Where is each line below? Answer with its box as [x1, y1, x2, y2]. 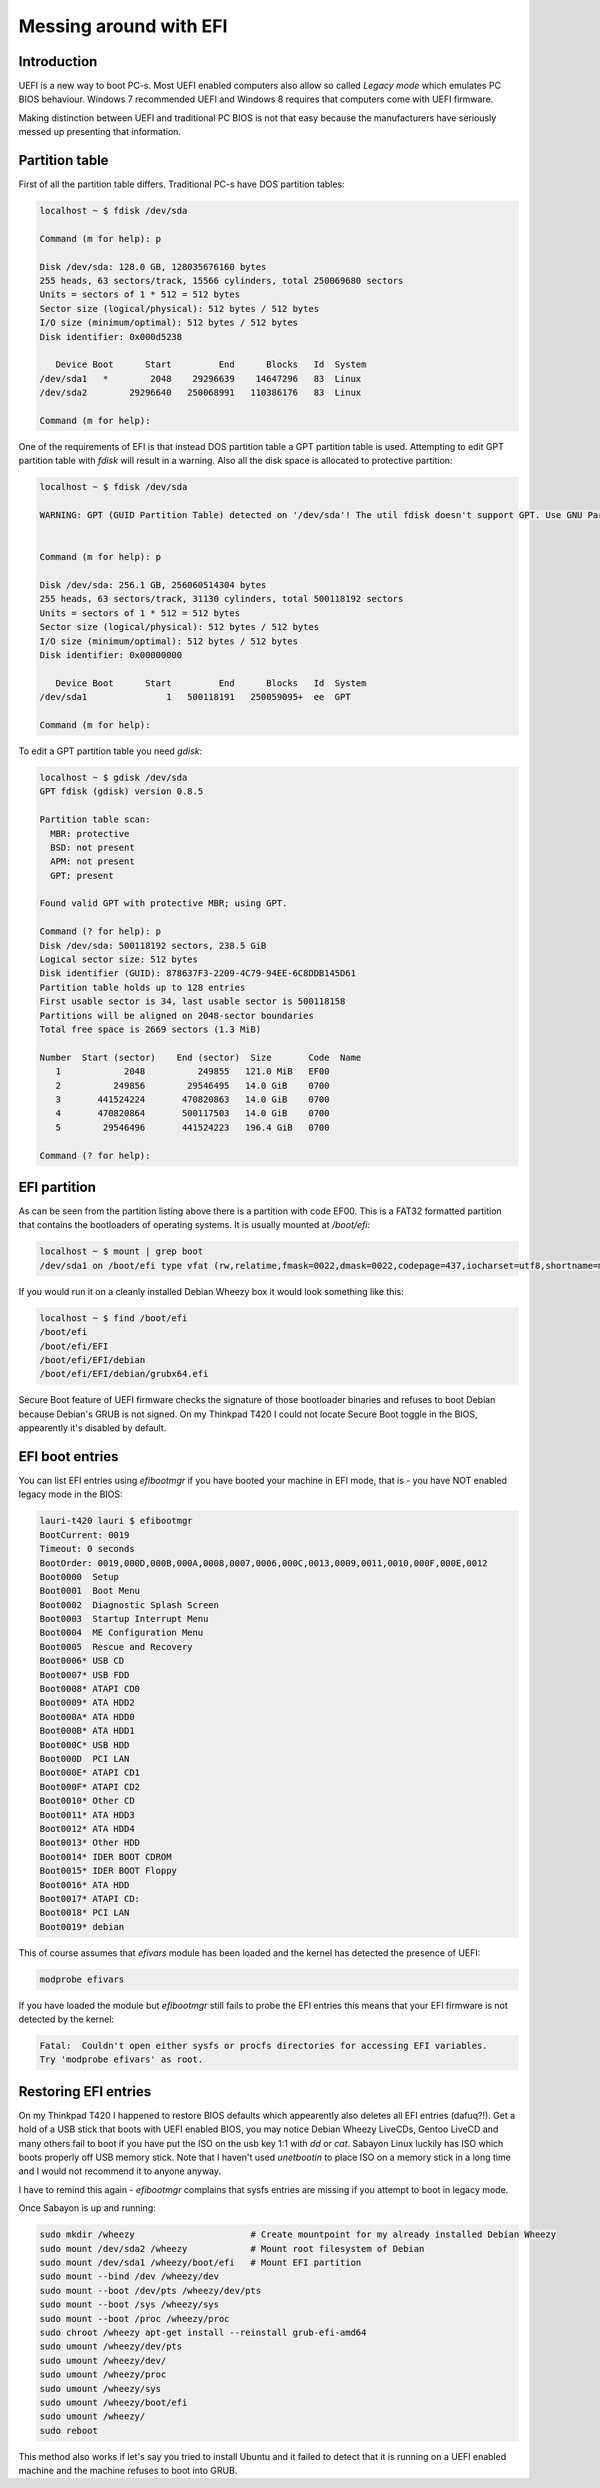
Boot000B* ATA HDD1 [39, 1725, 135, 1737]
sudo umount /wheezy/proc [39, 2369, 167, 2380]
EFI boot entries [18, 1448, 119, 1465]
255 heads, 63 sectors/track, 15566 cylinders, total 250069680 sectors [39, 275, 404, 287]
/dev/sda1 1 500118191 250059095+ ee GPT [39, 691, 351, 703]
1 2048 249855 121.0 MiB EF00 [55, 1066, 330, 1077]
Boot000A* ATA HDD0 [39, 1711, 135, 1722]
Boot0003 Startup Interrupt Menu [39, 1613, 209, 1625]
